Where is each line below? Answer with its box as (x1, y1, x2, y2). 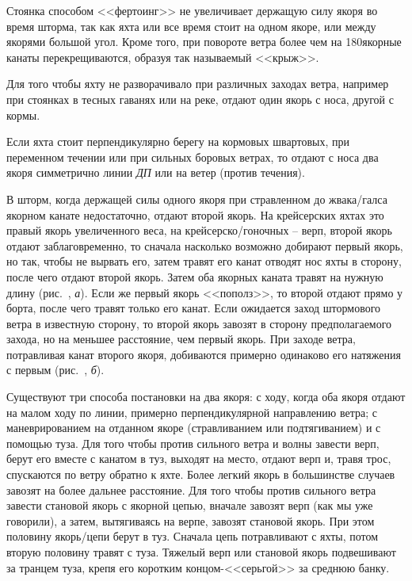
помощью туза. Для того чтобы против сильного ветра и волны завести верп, (6, 434, 380, 451)
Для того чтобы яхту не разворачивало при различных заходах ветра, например (6, 75, 389, 92)
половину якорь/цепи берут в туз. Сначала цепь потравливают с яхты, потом (6, 528, 379, 545)
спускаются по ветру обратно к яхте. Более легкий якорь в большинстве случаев (6, 466, 395, 483)
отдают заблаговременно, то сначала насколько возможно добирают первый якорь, (6, 237, 403, 254)
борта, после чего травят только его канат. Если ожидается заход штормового (6, 300, 381, 316)
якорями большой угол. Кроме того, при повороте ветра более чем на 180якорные (6, 33, 402, 50)
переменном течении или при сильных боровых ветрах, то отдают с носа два (6, 148, 379, 165)
